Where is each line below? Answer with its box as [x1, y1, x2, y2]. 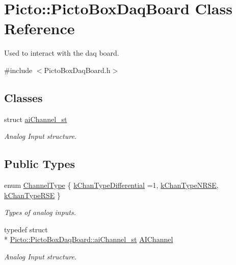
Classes [4, 89, 43, 105]
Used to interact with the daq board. [4, 47, 119, 58]
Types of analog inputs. [4, 207, 76, 218]
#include [4, 64, 33, 75]
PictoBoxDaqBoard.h [44, 64, 111, 75]
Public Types [4, 156, 75, 172]
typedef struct [4, 224, 48, 234]
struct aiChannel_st [4, 113, 67, 124]
